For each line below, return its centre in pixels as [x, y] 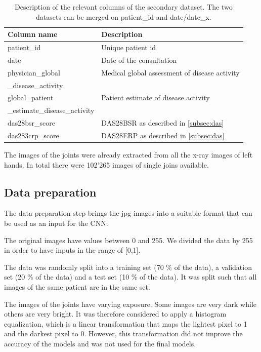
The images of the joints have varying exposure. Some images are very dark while [130, 304]
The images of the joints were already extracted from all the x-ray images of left [128, 155]
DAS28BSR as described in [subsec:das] [163, 123]
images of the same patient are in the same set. [77, 286]
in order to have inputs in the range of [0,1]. [72, 250]
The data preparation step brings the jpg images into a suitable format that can [128, 213]
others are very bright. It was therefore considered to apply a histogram [115, 314]
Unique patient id [129, 47]
